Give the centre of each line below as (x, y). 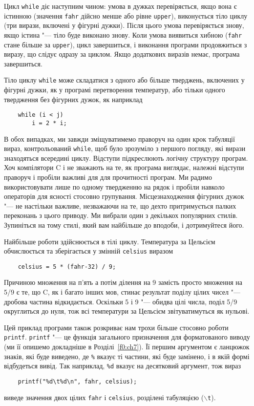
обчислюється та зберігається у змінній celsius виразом (89, 251)
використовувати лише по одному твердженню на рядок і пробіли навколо (114, 186)
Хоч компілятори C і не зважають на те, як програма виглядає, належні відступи (124, 167)
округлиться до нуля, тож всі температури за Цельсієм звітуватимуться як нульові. (127, 311)
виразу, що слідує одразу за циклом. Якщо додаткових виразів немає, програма (122, 54)
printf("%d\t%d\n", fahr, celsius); (77, 382)
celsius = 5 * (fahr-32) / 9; (67, 267)
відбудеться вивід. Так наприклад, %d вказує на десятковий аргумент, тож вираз (123, 366)
